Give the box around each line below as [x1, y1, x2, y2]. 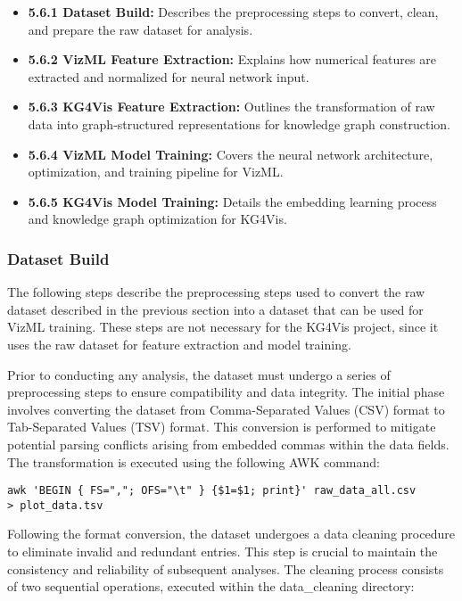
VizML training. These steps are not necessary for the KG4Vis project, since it [7, 317, 439, 336]
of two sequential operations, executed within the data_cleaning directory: [7, 577, 415, 596]
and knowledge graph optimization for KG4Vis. [28, 210, 287, 228]
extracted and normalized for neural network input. [28, 67, 309, 86]
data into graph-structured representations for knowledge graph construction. [28, 114, 450, 133]
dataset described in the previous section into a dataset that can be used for [7, 300, 424, 318]
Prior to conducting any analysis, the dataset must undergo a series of [7, 365, 391, 383]
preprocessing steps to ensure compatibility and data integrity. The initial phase [7, 383, 445, 401]
